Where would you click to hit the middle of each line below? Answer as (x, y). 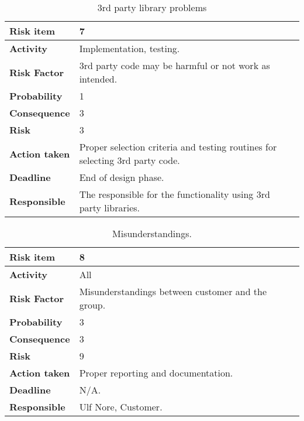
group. (92, 305)
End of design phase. (122, 177)
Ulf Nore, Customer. (121, 407)
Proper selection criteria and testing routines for (178, 147)
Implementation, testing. (129, 48)
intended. (98, 79)
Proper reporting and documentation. (156, 373)
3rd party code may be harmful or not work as (175, 65)
